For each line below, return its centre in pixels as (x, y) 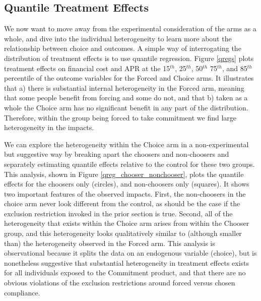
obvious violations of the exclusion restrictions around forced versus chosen (120, 283)
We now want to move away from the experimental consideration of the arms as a (130, 28)
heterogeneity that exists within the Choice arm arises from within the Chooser (127, 223)
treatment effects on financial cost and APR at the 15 (87, 68)
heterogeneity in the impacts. (49, 127)
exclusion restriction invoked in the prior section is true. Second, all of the (118, 213)
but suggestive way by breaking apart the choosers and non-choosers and (117, 154)
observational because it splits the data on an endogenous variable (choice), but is (130, 253)
